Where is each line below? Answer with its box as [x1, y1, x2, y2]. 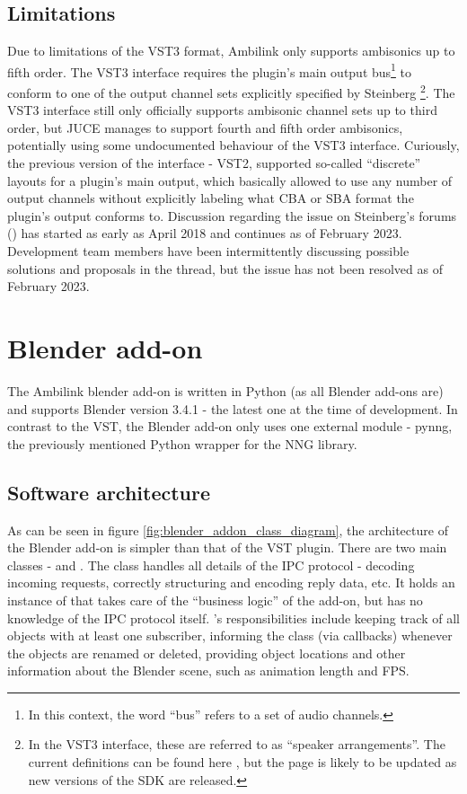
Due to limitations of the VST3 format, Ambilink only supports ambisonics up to [7, 41, 455, 60]
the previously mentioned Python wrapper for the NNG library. [7, 434, 357, 453]
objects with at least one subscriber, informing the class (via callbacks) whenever [7, 626, 453, 645]
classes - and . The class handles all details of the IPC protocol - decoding [7, 555, 415, 574]
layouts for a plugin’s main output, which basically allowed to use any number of [7, 171, 453, 190]
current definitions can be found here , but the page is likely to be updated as [28, 753, 457, 772]
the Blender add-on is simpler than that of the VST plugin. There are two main [7, 538, 447, 557]
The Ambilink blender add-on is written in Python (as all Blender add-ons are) [7, 381, 444, 400]
